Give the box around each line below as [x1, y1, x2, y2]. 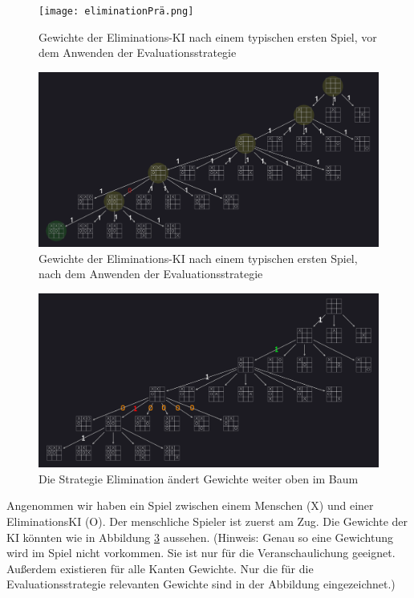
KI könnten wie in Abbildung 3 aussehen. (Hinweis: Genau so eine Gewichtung [6, 528, 393, 545]
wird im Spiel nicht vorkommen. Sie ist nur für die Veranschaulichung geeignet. [6, 544, 396, 561]
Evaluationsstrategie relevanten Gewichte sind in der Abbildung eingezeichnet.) [6, 576, 396, 592]
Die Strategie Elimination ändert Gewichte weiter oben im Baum [39, 470, 359, 487]
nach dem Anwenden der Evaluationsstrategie [39, 265, 263, 282]
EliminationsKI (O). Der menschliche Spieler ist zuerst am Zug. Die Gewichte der [6, 512, 408, 529]
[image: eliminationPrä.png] [39, 6, 194, 17]
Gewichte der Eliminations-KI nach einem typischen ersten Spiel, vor [39, 28, 377, 45]
